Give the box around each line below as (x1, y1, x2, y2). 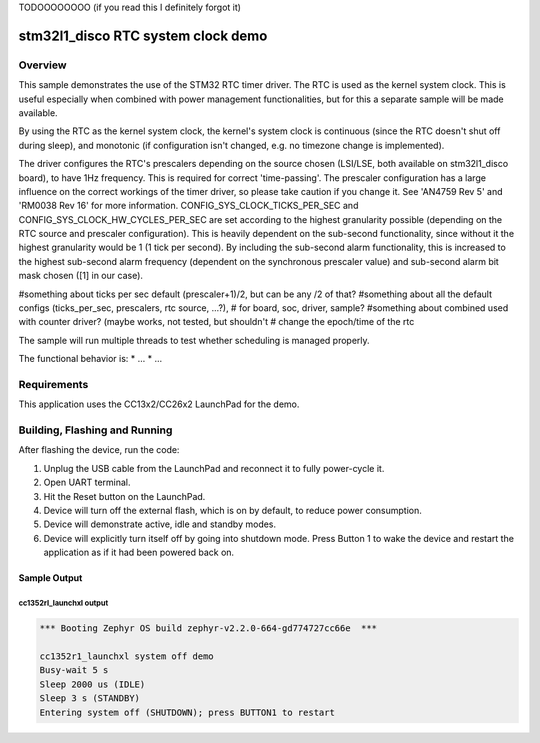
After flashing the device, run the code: (18, 444, 180, 456)
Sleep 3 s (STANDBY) (39, 693, 140, 704)
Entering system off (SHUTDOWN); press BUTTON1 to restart (39, 706, 335, 718)
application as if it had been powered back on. (43, 546, 235, 559)
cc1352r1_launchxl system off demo (39, 650, 214, 662)
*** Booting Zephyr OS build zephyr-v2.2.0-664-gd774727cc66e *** (39, 623, 378, 634)
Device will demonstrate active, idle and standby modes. (43, 518, 277, 530)
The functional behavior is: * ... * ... (18, 353, 163, 365)
